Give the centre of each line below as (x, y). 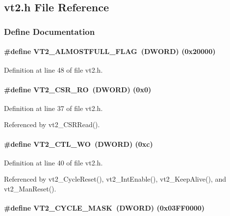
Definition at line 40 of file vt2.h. (53, 162)
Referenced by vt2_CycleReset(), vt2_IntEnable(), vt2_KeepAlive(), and (115, 179)
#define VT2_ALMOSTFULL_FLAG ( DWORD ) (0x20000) (110, 51)
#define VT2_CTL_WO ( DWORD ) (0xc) (78, 144)
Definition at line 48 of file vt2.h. (53, 70)
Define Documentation (50, 31)
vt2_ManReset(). (30, 188)
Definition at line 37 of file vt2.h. (53, 108)
